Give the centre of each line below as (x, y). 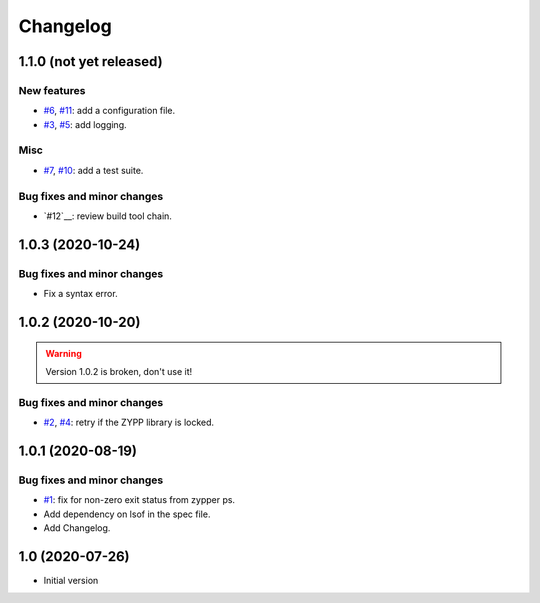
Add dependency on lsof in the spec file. (127, 514)
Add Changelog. (77, 528)
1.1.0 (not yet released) (91, 61)
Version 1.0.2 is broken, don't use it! (119, 371)
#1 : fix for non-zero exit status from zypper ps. (139, 500)
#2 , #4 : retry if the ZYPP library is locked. (129, 422)
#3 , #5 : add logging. (85, 124)
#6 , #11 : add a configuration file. (109, 111)
